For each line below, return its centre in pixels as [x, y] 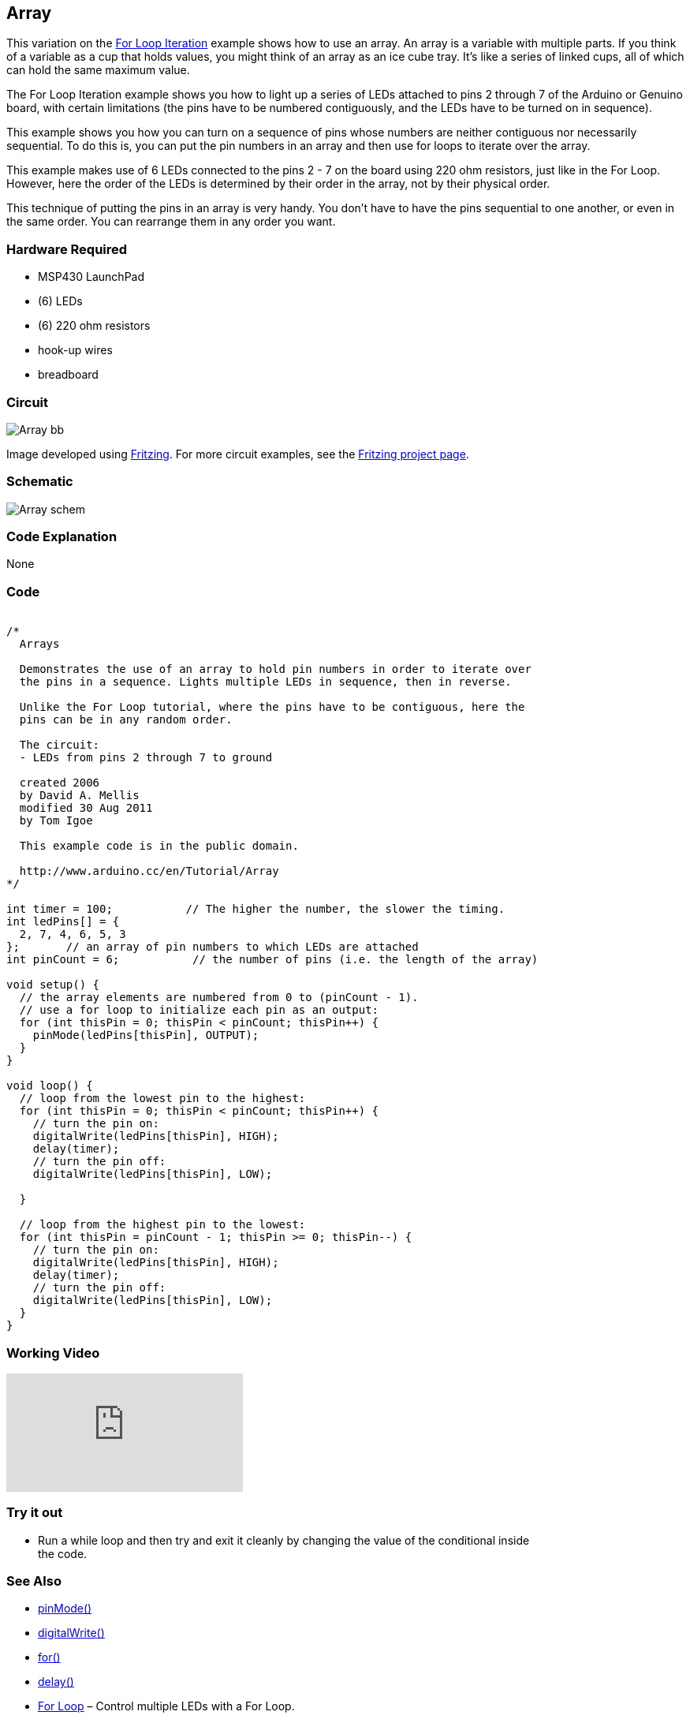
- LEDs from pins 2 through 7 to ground [146, 758]
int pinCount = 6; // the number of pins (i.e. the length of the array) [272, 960]
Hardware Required [67, 249]
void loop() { [50, 1086]
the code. [63, 1553]
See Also [34, 1581]
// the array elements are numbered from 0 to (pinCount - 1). [219, 998]
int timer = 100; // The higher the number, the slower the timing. [256, 909]
